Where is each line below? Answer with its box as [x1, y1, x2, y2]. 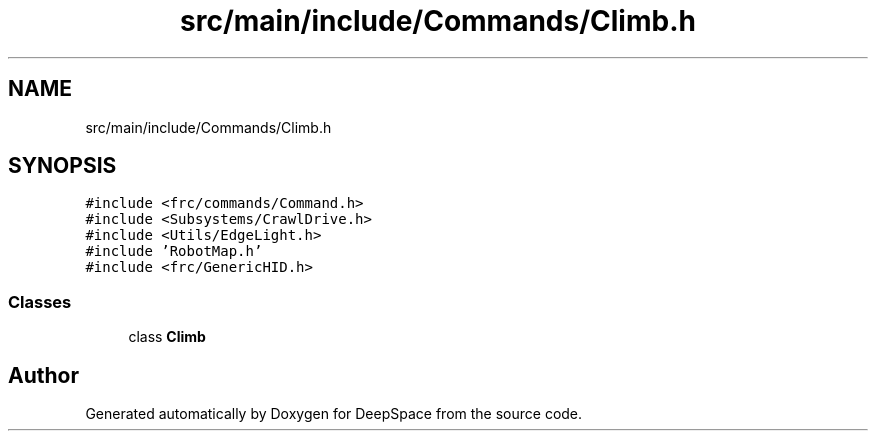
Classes [8, 291, 72, 312]
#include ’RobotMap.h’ [85, 243, 263, 260]
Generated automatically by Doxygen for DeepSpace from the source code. [85, 405, 583, 423]
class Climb [128, 328, 206, 346]
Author [8, 362, 79, 388]
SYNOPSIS [8, 153, 117, 179]
